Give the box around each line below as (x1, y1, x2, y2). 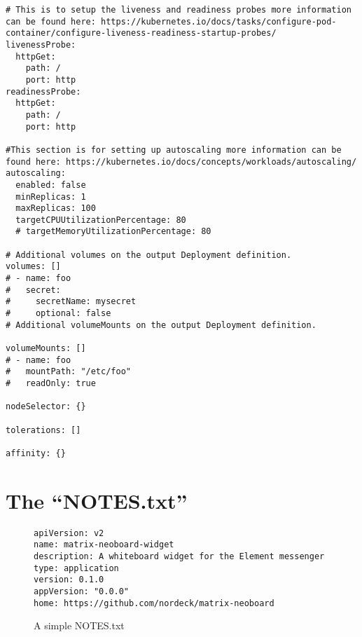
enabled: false (15, 179, 86, 190)
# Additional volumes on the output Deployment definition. (6, 249, 292, 260)
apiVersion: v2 (34, 528, 104, 538)
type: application (34, 563, 119, 573)
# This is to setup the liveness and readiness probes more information (6, 5, 351, 15)
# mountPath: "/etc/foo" (6, 367, 131, 377)
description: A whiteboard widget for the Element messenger (34, 552, 325, 562)
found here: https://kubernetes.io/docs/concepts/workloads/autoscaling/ (6, 156, 357, 167)
